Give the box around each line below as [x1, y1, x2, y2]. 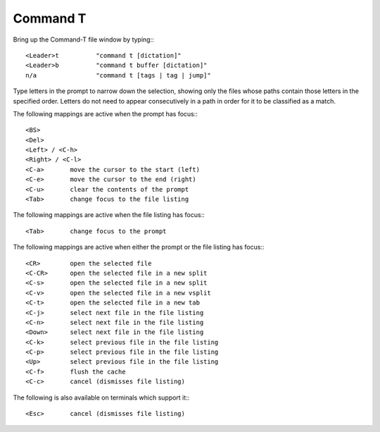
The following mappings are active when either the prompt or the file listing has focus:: [13, 243, 265, 252]
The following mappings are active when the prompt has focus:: [13, 109, 198, 118]
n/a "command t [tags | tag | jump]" [25, 71, 211, 79]
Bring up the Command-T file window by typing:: [13, 35, 154, 44]
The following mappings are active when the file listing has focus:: [13, 211, 205, 219]
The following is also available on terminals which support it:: [13, 393, 190, 402]
